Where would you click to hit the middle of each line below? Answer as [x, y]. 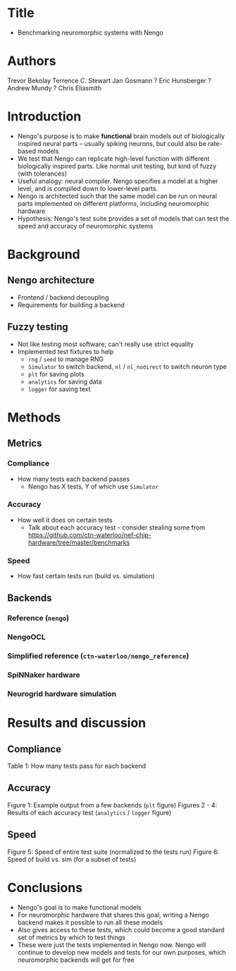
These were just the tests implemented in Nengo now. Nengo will [112, 945]
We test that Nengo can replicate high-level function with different [113, 158]
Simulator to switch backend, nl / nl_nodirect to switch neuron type [127, 366]
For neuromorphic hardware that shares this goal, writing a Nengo [113, 915]
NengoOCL [26, 637]
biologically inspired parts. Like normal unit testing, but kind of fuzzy [117, 166]
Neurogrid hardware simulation [62, 694]
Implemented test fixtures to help [66, 351]
